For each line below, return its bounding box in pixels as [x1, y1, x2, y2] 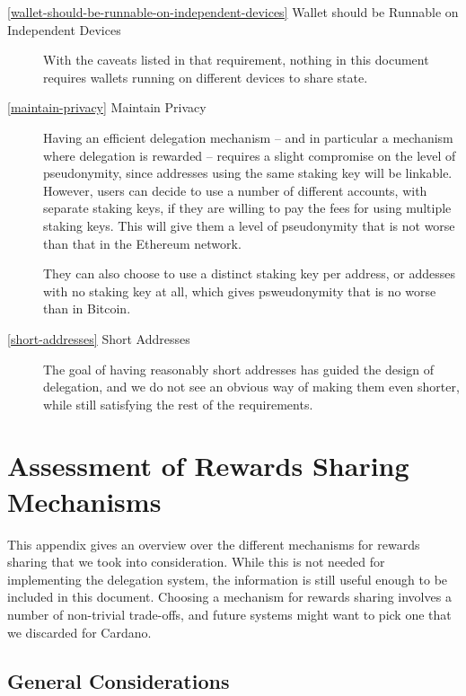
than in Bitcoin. [43, 299, 131, 318]
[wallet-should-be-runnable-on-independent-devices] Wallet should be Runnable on [7, 3, 459, 21]
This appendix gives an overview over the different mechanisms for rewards [7, 534, 420, 553]
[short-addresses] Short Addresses [7, 329, 190, 348]
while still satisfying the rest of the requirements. [43, 394, 313, 413]
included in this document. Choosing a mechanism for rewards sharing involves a [7, 587, 452, 606]
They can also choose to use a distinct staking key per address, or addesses [43, 264, 455, 283]
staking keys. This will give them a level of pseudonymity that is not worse [43, 216, 455, 234]
